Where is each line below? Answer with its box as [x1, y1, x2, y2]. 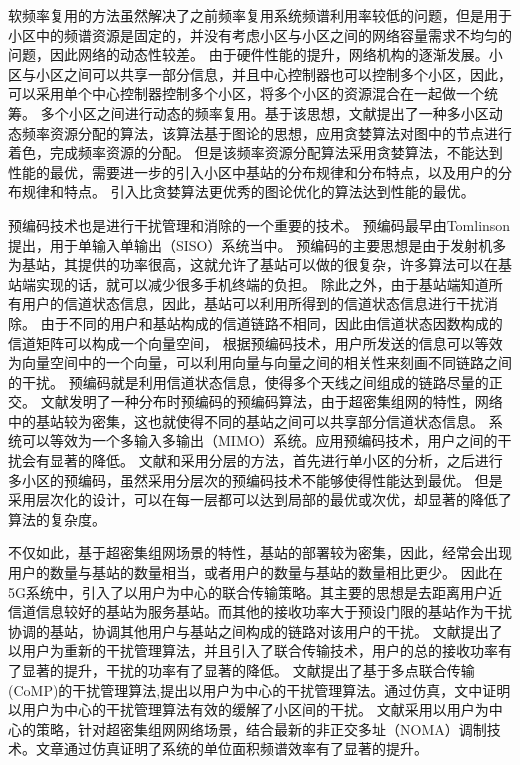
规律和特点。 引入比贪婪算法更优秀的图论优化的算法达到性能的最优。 [21, 181, 475, 202]
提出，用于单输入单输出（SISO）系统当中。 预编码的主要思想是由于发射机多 [8, 234, 507, 255]
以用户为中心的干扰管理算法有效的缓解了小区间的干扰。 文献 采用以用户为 [8, 699, 489, 720]
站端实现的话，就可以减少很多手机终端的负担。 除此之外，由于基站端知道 [8, 273, 489, 294]
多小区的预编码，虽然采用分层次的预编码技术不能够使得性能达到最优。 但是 [8, 469, 503, 490]
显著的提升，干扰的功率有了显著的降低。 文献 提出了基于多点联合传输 [21, 660, 475, 680]
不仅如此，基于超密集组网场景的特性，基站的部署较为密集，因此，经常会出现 [8, 542, 512, 563]
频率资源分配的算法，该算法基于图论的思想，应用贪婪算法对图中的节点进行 [21, 122, 512, 143]
